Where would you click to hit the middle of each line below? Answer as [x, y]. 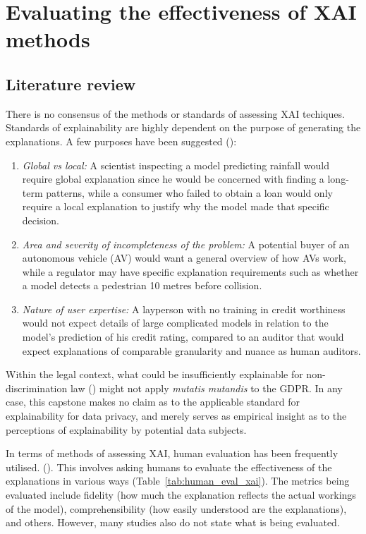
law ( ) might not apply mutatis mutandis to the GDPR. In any [206, 388]
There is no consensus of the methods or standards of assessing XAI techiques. [175, 113]
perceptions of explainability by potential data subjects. [126, 429]
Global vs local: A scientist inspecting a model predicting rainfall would [176, 165]
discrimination [37, 388]
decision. [41, 220]
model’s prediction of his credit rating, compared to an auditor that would [183, 337]
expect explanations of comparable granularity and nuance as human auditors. [191, 350]
